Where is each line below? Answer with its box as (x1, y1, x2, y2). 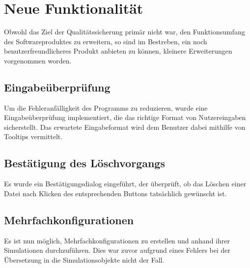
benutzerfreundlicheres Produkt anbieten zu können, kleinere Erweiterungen (4, 46, 232, 56)
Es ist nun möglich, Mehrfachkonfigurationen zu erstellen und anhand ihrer (4, 235, 230, 245)
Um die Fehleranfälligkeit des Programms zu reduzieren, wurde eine (4, 102, 208, 113)
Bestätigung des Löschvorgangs (4, 155, 165, 171)
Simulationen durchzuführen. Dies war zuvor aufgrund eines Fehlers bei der (4, 245, 231, 255)
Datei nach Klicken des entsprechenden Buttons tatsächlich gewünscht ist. (4, 188, 227, 198)
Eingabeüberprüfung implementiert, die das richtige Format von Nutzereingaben (4, 112, 246, 122)
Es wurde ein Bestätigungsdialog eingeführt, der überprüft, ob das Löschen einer (4, 179, 247, 189)
